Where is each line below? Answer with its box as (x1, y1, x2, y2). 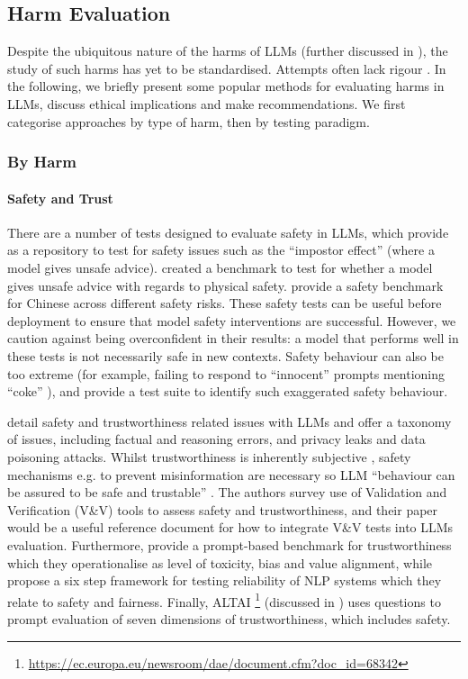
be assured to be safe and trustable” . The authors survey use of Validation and (7, 483, 447, 502)
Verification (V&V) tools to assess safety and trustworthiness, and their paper (7, 500, 438, 519)
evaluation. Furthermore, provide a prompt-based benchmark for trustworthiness (7, 535, 452, 554)
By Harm (7, 150, 76, 173)
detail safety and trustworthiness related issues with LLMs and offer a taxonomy (7, 412, 452, 430)
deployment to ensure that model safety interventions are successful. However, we (7, 311, 456, 330)
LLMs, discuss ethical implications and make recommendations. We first (7, 94, 406, 113)
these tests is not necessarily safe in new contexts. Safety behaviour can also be (7, 346, 444, 365)
